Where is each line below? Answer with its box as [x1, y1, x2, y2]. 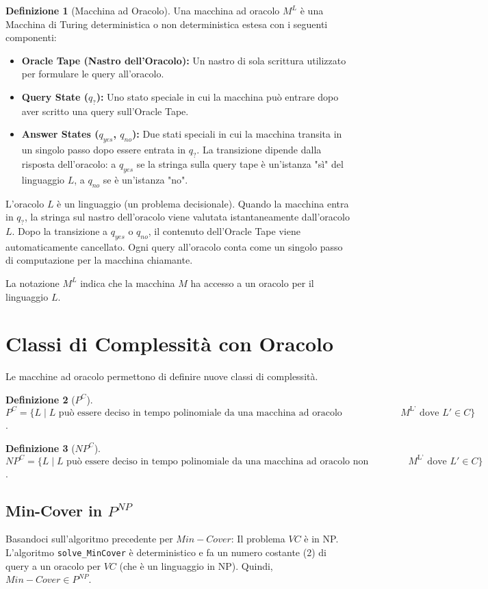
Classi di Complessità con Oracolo [5, 329, 334, 358]
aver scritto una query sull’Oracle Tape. [21, 103, 189, 118]
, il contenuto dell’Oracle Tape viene [148, 223, 300, 238]
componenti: [5, 30, 57, 45]
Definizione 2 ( [5, 392, 75, 406]
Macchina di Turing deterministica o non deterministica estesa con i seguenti [5, 16, 328, 31]
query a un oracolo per [5, 558, 101, 573]
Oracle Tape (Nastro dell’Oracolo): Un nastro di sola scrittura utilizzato [21, 53, 346, 67]
